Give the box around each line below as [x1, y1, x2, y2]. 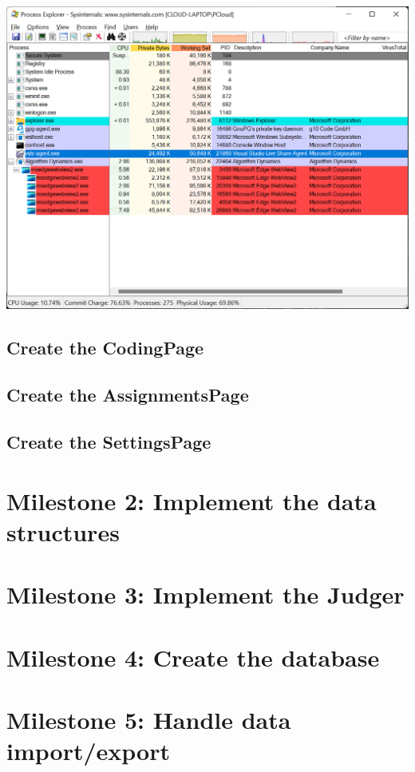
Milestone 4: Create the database [6, 640, 380, 673]
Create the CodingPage [6, 335, 204, 360]
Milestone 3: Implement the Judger [6, 578, 405, 611]
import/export [6, 734, 170, 767]
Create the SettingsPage [6, 430, 211, 454]
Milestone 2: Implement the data [6, 484, 377, 517]
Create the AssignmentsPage [6, 382, 249, 407]
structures [6, 515, 120, 548]
